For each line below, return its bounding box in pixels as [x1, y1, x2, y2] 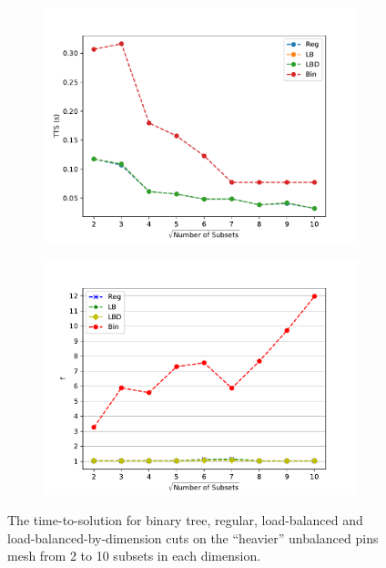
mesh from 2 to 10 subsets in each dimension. [7, 546, 261, 565]
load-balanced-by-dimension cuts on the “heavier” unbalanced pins [7, 528, 379, 547]
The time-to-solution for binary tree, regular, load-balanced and [7, 511, 363, 530]
